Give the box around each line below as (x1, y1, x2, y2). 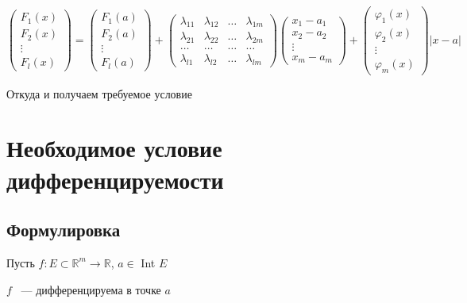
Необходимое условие (6, 132, 222, 164)
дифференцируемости (6, 163, 224, 195)
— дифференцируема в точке (21, 281, 161, 297)
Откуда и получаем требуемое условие (6, 85, 192, 102)
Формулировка (6, 217, 121, 242)
